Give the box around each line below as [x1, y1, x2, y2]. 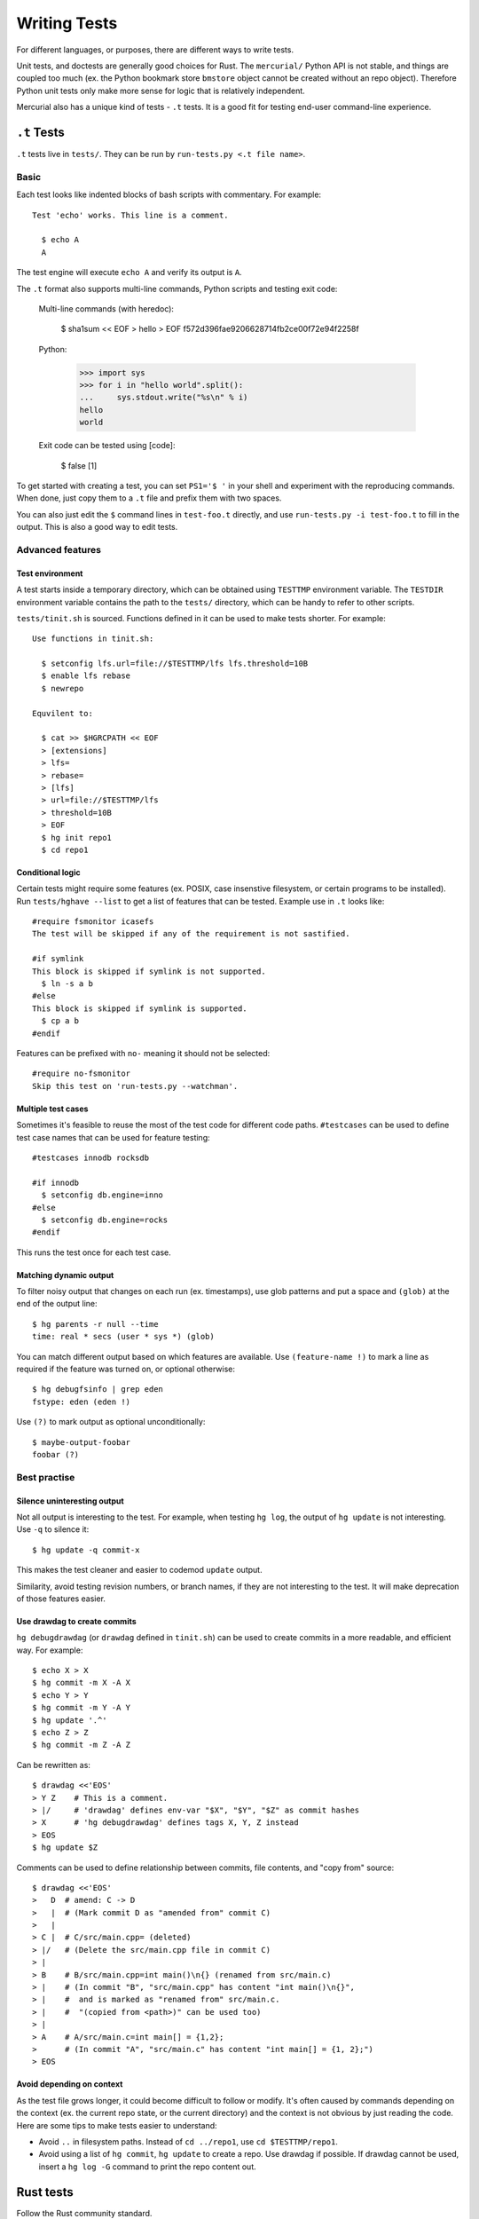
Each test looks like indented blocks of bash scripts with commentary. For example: [16, 189, 322, 200]
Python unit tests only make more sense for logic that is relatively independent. [16, 85, 305, 96]
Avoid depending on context [16, 2079, 123, 2089]
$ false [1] [60, 460, 98, 470]
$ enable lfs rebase [41, 671, 131, 681]
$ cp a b [41, 1016, 80, 1026]
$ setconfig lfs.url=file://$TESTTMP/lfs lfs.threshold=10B [41, 659, 309, 669]
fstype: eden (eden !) [32, 1396, 131, 1407]
